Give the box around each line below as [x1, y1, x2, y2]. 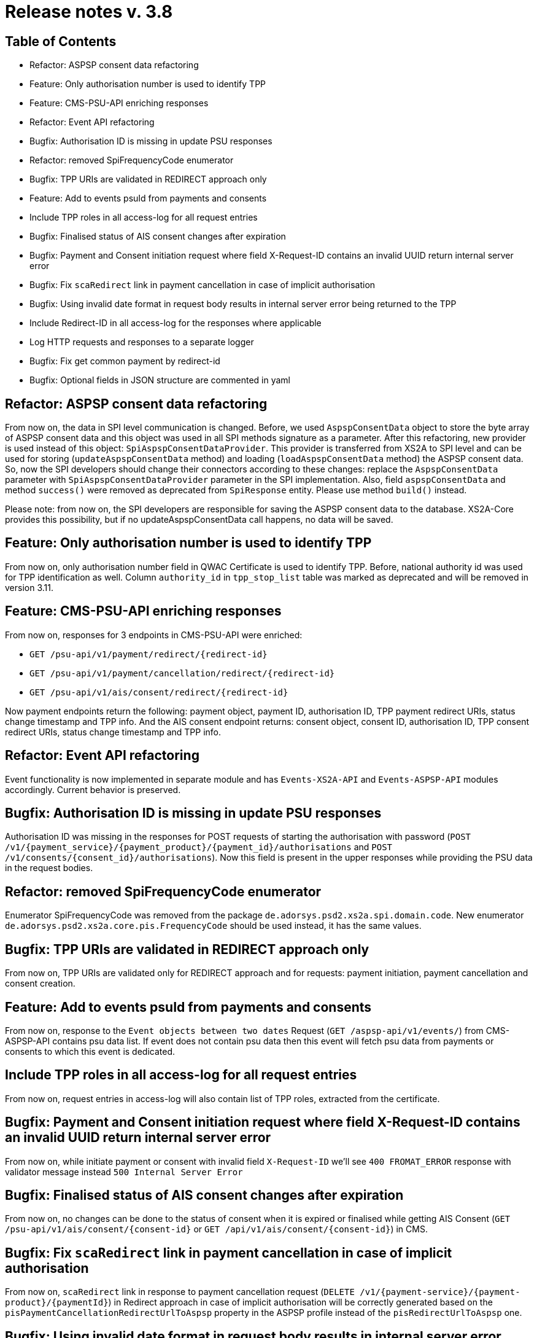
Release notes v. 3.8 [5, 1, 173, 22]
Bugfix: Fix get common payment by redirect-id [29, 356, 220, 367]
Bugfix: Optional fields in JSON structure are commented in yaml [29, 375, 290, 386]
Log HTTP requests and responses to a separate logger [29, 337, 254, 348]
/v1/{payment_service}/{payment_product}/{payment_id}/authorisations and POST [5, 842, 393, 853]
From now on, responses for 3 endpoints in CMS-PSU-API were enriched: [5, 629, 303, 640]
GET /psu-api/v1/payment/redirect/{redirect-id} [29, 649, 268, 659]
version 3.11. [5, 582, 53, 593]
